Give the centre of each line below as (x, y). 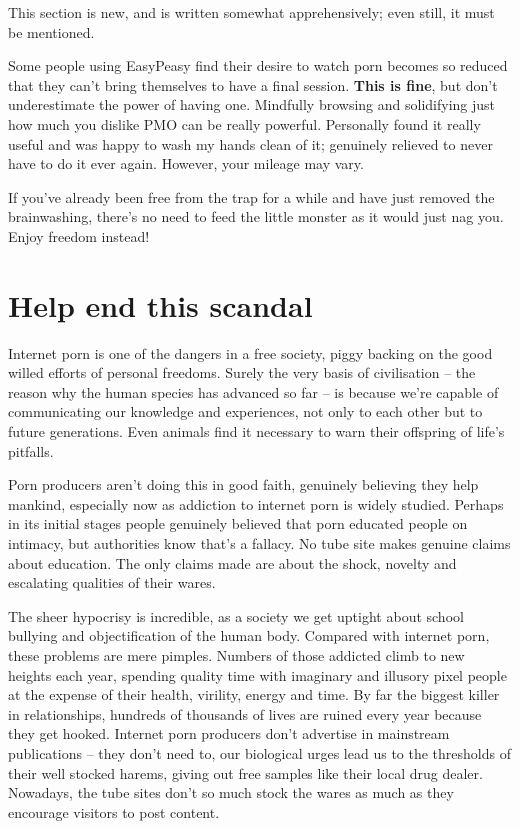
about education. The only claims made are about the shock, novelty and (232, 562)
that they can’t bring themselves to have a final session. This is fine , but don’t (253, 84)
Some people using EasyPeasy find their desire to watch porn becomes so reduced (258, 65)
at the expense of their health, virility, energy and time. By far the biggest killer (254, 694)
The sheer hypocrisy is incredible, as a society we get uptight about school (236, 615)
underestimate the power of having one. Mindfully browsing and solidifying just (252, 104)
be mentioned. (51, 31)
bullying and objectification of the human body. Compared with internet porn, (249, 635)
